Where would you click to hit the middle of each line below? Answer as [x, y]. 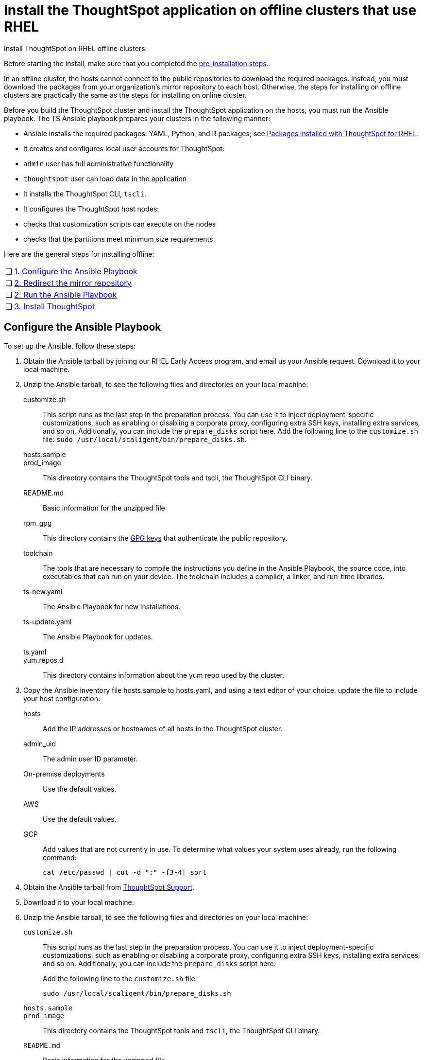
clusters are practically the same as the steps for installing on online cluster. [125, 95]
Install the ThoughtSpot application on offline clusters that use [210, 10]
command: [60, 857]
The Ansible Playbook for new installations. [112, 606]
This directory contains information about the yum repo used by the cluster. [164, 675]
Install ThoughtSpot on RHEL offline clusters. [76, 48]
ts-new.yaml [43, 591]
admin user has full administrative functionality [99, 163]
